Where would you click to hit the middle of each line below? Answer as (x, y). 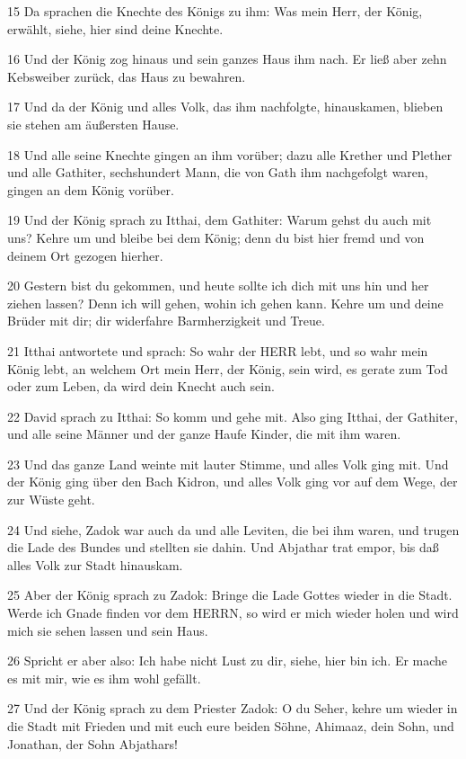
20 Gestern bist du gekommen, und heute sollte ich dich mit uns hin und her (218, 286)
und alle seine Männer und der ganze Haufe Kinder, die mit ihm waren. (204, 434)
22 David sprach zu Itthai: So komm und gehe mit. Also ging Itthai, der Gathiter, (233, 416)
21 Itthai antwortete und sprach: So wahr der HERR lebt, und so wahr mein (218, 350)
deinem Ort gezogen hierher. (85, 255)
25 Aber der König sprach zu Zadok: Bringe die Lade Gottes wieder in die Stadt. (230, 595)
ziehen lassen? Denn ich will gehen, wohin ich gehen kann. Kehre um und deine (225, 303)
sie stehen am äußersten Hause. (93, 124)
